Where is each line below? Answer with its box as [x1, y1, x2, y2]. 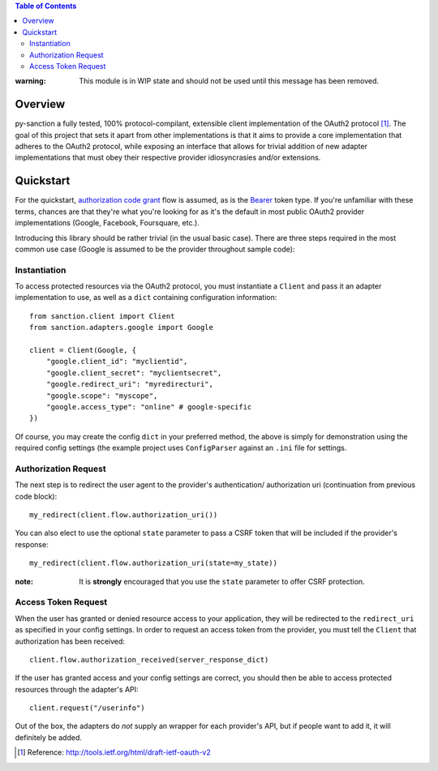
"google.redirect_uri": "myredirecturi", [45, 379, 214, 389]
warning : [15, 76, 46, 86]
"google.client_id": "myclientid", [45, 357, 188, 366]
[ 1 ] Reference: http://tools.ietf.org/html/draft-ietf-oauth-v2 [17, 747, 211, 757]
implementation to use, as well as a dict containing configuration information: [15, 293, 277, 302]
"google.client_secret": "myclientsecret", [45, 368, 222, 377]
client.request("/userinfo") [29, 704, 145, 713]
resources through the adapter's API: [15, 684, 139, 694]
